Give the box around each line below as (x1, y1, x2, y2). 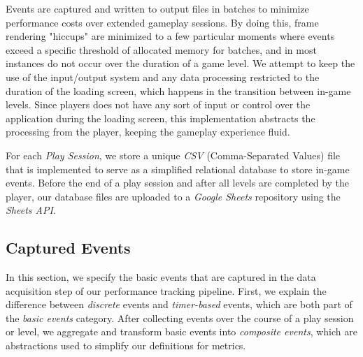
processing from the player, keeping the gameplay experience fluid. (6, 124, 290, 139)
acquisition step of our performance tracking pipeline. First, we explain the (6, 283, 327, 298)
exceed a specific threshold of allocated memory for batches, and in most (6, 42, 317, 57)
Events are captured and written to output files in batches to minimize (6, 1, 309, 15)
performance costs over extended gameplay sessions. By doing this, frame (6, 15, 319, 29)
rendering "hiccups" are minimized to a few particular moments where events (6, 29, 335, 43)
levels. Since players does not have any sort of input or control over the (6, 97, 311, 112)
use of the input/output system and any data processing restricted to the (6, 69, 320, 84)
